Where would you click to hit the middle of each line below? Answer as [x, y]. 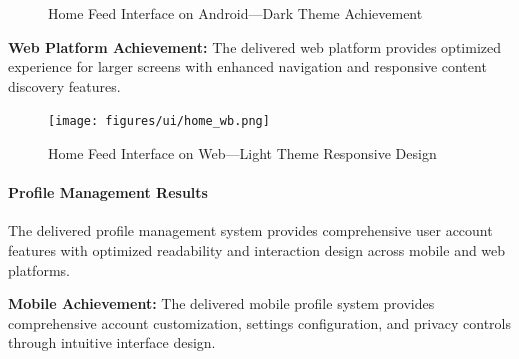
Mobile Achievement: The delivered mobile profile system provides [221, 303]
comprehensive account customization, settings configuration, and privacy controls [259, 322]
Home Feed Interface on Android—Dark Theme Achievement [235, 13]
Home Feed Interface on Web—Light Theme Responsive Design [242, 153]
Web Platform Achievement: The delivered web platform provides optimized [254, 46]
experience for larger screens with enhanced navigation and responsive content [247, 66]
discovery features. [64, 85]
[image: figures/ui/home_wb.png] [159, 121]
